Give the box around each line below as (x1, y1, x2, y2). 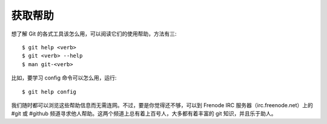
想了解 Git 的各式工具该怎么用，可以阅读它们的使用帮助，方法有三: (11, 30, 177, 37)
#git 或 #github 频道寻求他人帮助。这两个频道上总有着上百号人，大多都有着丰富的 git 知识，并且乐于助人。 (11, 110, 277, 117)
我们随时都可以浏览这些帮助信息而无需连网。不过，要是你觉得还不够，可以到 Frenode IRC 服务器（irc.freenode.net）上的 (11, 101, 313, 108)
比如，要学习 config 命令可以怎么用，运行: (11, 74, 117, 81)
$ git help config (22, 88, 77, 95)
